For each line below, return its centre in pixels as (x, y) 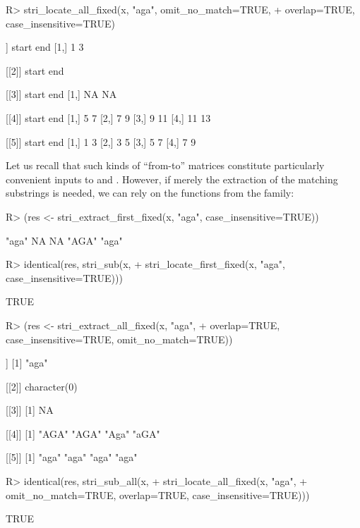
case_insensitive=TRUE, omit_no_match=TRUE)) (119, 339)
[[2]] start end (35, 70)
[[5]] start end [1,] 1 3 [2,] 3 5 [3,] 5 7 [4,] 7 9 (101, 141)
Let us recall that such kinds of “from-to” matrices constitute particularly (165, 165)
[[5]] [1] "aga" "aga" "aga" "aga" (72, 457)
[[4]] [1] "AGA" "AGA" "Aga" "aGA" (83, 433)
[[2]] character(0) (42, 386)
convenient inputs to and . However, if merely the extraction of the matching (172, 179)
